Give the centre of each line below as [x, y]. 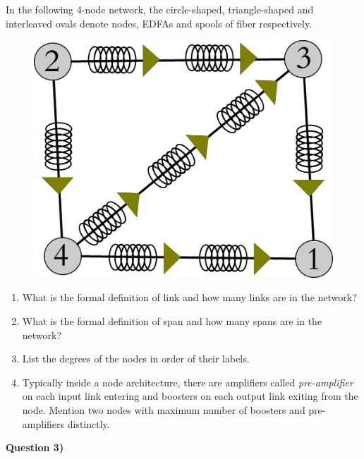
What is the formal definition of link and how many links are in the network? [189, 297]
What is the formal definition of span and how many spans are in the [172, 321]
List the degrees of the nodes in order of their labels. [136, 359]
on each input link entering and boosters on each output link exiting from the [190, 396]
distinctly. [89, 423]
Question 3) [35, 447]
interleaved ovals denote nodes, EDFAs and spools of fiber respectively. [159, 23]
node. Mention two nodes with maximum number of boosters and [164, 409]
